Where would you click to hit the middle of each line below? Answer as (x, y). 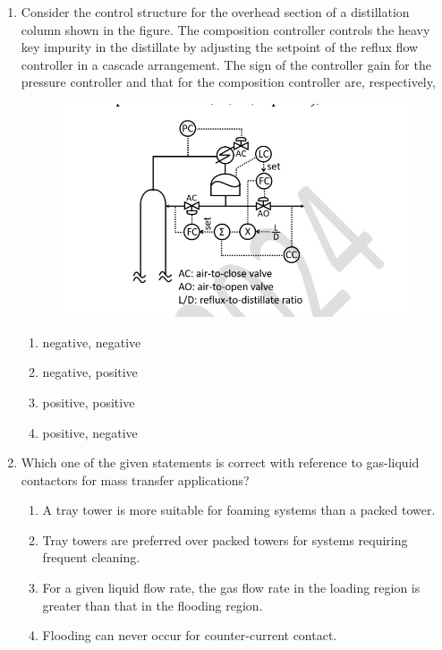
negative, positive (90, 372)
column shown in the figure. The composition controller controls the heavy (225, 29)
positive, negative (90, 432)
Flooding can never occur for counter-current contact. (190, 635)
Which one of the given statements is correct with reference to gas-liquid (220, 462)
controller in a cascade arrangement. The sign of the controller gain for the (226, 64)
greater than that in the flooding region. (153, 605)
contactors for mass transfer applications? (135, 479)
